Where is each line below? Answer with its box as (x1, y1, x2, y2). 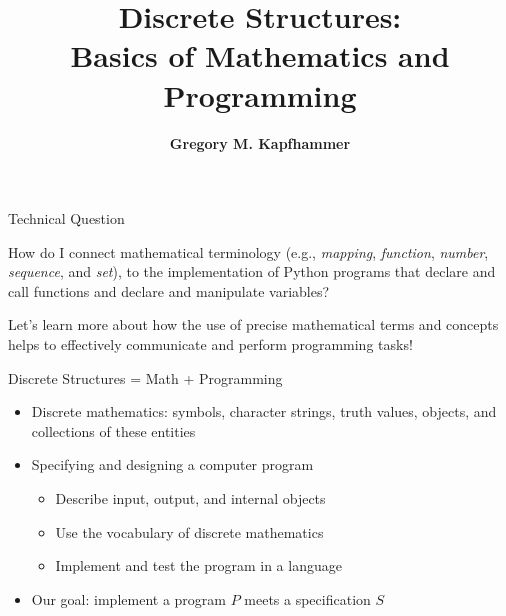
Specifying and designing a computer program (31, 454, 314, 475)
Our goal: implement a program (31, 588, 226, 609)
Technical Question (8, 208, 125, 229)
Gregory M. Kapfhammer (169, 132, 351, 153)
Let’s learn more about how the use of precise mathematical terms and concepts (8, 314, 499, 335)
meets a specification (244, 588, 371, 609)
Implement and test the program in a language (55, 555, 342, 576)
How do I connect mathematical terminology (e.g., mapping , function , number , (8, 241, 489, 262)
